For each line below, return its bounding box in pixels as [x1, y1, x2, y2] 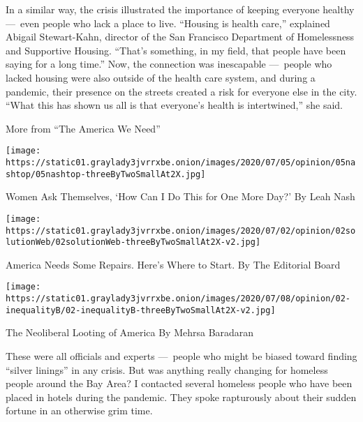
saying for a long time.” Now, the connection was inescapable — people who [6, 56, 332, 71]
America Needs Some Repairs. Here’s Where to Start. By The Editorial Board [6, 257, 341, 271]
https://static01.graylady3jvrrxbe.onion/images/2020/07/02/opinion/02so [6, 225, 356, 236]
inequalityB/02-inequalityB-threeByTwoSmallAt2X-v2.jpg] [6, 305, 276, 315]
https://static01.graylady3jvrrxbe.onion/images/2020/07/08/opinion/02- [6, 294, 350, 304]
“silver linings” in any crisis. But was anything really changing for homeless [6, 362, 328, 377]
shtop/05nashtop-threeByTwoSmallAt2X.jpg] [6, 169, 206, 179]
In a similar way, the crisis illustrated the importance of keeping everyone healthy [6, 2, 355, 16]
